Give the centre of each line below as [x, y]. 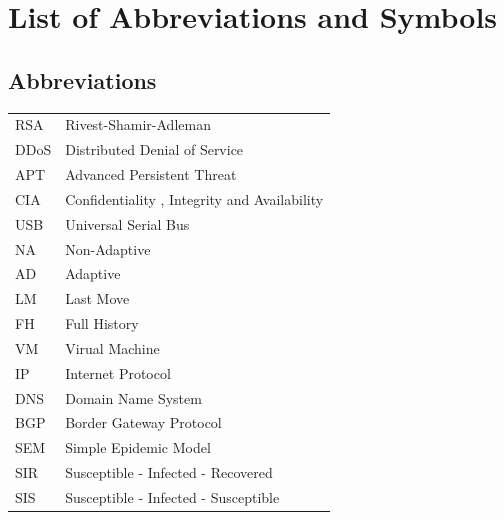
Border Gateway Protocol [143, 422]
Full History [102, 323]
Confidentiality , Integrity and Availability [194, 198]
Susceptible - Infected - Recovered [169, 472]
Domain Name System [133, 397]
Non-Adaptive [108, 248]
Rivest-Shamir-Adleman [138, 124]
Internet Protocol [118, 372]
